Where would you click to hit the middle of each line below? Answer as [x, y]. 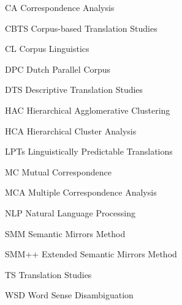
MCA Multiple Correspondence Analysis [81, 192]
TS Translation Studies [48, 274]
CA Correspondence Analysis [60, 7]
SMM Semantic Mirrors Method [65, 233]
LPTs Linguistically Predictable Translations [89, 151]
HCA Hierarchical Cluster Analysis [71, 130]
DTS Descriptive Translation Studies [74, 90]
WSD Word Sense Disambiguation [69, 295]
